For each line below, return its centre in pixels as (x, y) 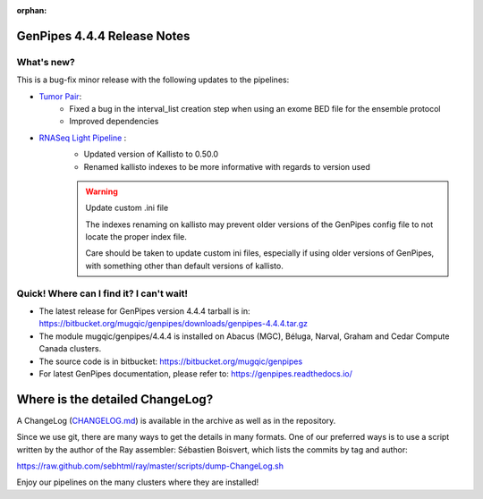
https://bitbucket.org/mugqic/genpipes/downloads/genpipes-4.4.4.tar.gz (174, 324)
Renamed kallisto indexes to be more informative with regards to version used (227, 166)
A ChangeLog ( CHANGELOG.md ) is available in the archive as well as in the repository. (176, 420)
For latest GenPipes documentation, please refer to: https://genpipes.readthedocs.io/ (196, 373)
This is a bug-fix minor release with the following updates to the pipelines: (153, 80)
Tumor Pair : (60, 96)
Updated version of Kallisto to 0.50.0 (151, 154)
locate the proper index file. (136, 237)
